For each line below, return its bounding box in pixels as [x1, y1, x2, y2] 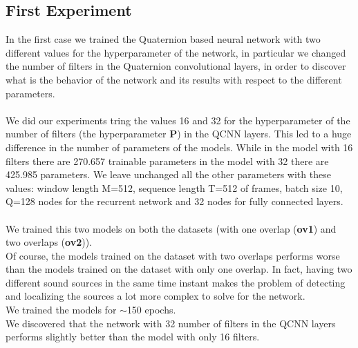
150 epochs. [126, 302, 176, 317]
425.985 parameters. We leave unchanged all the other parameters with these [6, 167, 331, 182]
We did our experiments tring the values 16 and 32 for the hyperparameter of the [6, 113, 350, 127]
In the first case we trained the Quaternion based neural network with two [6, 32, 321, 46]
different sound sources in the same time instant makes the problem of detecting [6, 275, 346, 289]
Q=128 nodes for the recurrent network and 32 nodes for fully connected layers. [6, 194, 343, 209]
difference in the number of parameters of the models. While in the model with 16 [6, 139, 353, 154]
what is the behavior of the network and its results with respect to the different [6, 72, 342, 86]
